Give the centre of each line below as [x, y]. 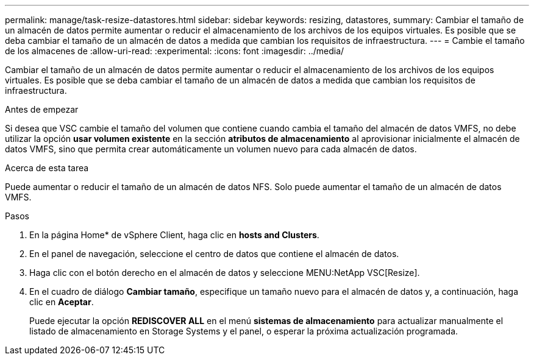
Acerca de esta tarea [47, 168]
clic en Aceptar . [62, 302]
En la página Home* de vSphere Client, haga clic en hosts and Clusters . [174, 235]
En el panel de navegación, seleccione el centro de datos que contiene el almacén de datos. [214, 254]
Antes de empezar [42, 109]
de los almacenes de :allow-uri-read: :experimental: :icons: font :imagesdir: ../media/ [175, 51]
